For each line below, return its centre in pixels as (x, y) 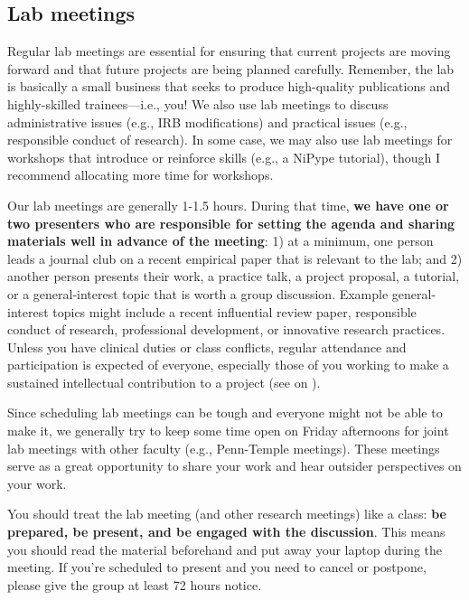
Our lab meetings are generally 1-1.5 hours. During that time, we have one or (228, 205)
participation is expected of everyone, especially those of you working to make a (228, 365)
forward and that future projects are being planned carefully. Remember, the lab (231, 68)
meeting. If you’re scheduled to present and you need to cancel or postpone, (217, 567)
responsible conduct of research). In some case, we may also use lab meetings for (230, 140)
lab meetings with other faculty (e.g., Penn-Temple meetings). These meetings (224, 448)
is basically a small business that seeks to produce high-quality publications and (229, 86)
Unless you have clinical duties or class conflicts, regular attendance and (207, 347)
